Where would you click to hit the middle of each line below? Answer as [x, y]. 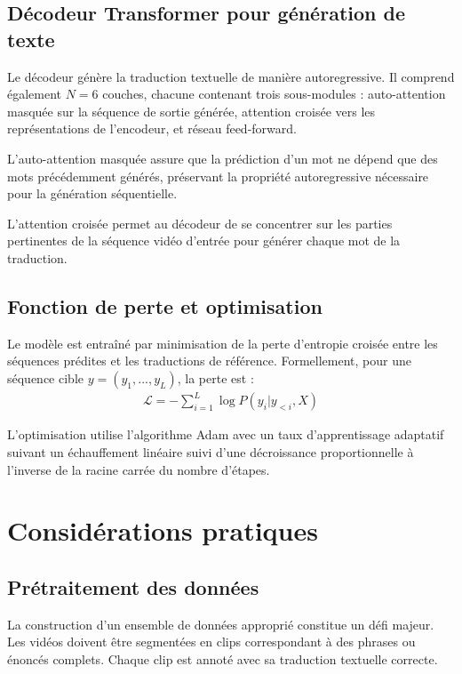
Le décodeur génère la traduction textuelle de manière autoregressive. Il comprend [231, 76]
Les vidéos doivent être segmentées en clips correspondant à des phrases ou [211, 642]
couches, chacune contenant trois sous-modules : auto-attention [274, 94]
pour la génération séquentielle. [92, 193]
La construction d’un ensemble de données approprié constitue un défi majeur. [221, 624]
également [35, 94]
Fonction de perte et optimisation [165, 305]
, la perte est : [215, 377]
